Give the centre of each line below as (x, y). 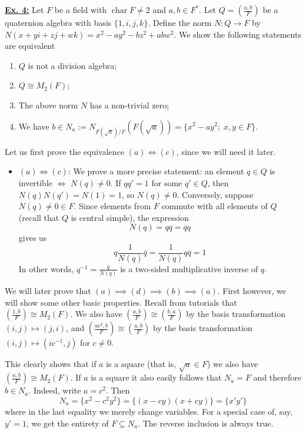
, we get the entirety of (67, 423)
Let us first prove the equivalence (65, 151)
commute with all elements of (214, 206)
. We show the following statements (237, 34)
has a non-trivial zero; (129, 105)
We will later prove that (48, 291)
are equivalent (30, 46)
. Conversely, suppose (215, 194)
